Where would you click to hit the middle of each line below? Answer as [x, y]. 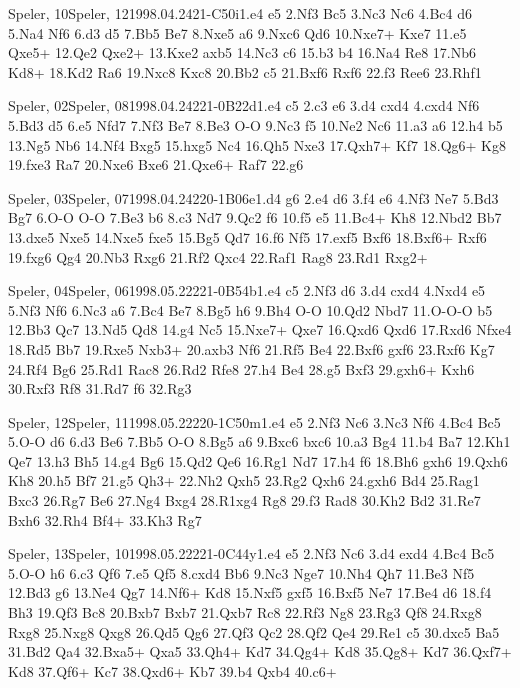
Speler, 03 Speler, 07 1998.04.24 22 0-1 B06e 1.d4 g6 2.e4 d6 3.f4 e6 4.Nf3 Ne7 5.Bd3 [253, 197]
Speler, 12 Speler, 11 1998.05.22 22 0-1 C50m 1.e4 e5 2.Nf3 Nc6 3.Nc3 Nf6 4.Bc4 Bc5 [254, 421]
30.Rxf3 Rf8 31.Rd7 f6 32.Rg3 [100, 388]
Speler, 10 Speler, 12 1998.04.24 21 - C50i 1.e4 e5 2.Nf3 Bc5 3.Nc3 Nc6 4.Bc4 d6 [240, 13]
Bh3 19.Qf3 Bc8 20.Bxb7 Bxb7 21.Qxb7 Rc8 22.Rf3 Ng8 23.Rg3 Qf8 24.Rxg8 [245, 612]
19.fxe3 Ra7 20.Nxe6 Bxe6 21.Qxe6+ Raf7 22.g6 [156, 164]
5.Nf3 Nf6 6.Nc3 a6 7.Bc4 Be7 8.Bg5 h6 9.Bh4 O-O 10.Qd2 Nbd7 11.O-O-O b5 [250, 309]
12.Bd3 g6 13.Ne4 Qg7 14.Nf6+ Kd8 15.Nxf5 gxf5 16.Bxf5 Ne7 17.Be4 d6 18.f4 [250, 592]
